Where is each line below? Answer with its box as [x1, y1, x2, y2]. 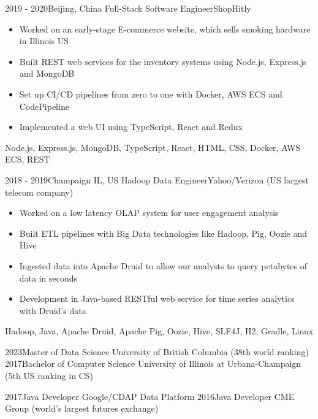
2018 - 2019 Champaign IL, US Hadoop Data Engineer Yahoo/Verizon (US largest [5, 173, 309, 186]
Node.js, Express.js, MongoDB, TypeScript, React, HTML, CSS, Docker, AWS [5, 140, 301, 153]
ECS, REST [5, 153, 50, 166]
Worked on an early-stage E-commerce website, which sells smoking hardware [19, 22, 311, 35]
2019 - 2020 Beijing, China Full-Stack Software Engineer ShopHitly [5, 2, 251, 14]
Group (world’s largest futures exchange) [5, 402, 159, 415]
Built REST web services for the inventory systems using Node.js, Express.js [19, 55, 307, 67]
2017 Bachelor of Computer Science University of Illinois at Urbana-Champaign [5, 357, 301, 370]
